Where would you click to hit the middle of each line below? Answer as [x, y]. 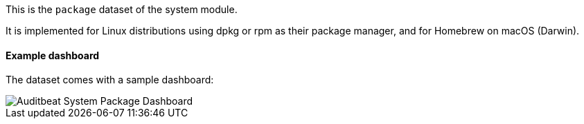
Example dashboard [53, 55]
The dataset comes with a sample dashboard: [110, 80]
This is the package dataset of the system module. [122, 9]
